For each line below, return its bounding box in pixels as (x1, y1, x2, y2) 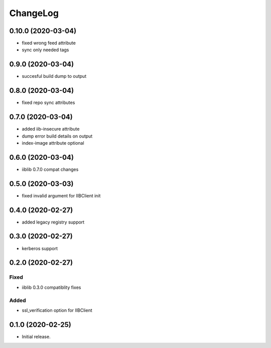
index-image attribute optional (22, 140, 85, 146)
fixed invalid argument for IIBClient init (22, 192, 101, 198)
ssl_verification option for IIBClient (22, 307, 92, 313)
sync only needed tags (22, 47, 69, 53)
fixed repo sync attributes (22, 99, 75, 105)
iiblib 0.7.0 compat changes (22, 166, 79, 172)
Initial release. (22, 333, 51, 339)
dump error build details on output (22, 133, 93, 139)
